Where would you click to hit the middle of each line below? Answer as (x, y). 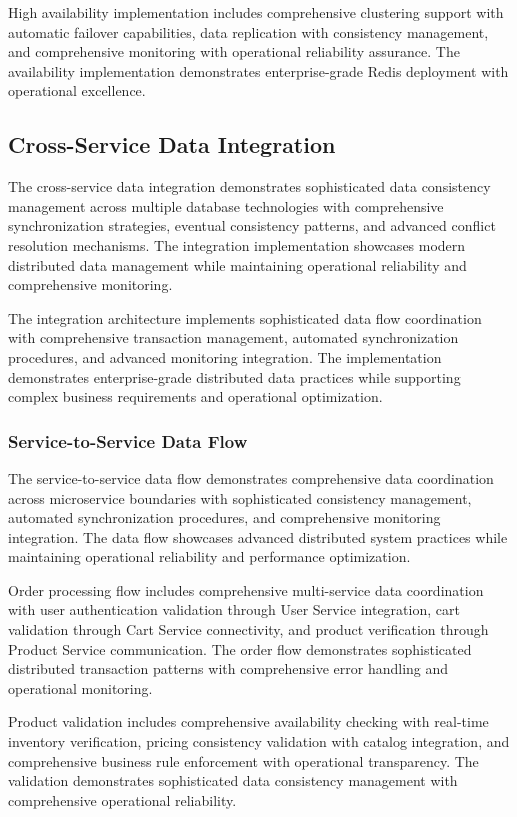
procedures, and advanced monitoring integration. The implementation (225, 356)
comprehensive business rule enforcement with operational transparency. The (243, 760)
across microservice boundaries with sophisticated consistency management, (240, 497)
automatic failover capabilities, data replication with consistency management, (248, 31)
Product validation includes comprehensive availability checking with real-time (248, 721)
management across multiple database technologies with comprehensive (226, 205)
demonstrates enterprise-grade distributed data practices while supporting (234, 376)
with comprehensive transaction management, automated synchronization (233, 337)
